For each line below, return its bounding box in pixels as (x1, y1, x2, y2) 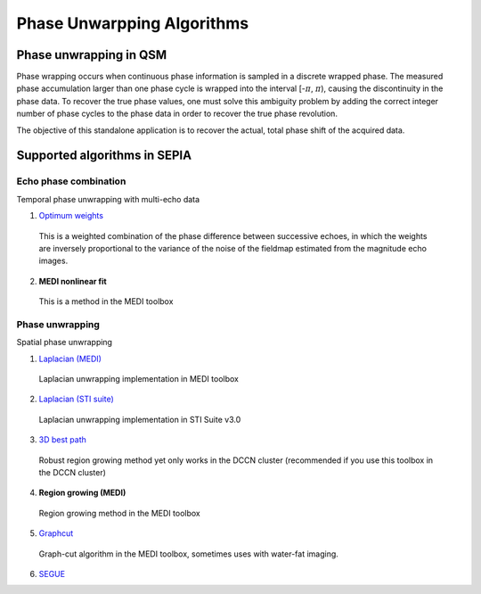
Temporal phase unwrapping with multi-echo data (16, 194, 200, 204)
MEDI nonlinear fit (38, 276, 107, 286)
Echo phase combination (16, 175, 126, 187)
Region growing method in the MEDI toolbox (38, 507, 200, 518)
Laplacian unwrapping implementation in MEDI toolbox (38, 374, 240, 384)
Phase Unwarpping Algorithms (16, 13, 249, 33)
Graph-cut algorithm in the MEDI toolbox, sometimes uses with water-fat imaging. (38, 549, 338, 559)
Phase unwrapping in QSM (16, 47, 167, 62)
